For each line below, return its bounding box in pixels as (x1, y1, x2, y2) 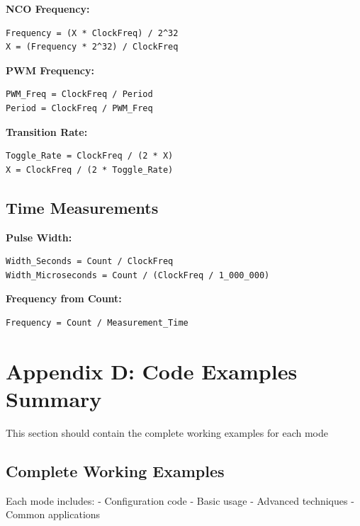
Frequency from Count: (6, 291, 122, 306)
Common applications (6, 507, 101, 522)
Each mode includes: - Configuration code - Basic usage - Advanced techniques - (6, 493, 354, 508)
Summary (6, 384, 102, 413)
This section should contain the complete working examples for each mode (6, 425, 328, 440)
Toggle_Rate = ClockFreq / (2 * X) (6, 151, 174, 161)
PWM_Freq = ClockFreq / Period (6, 89, 153, 100)
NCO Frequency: (6, 1, 90, 16)
